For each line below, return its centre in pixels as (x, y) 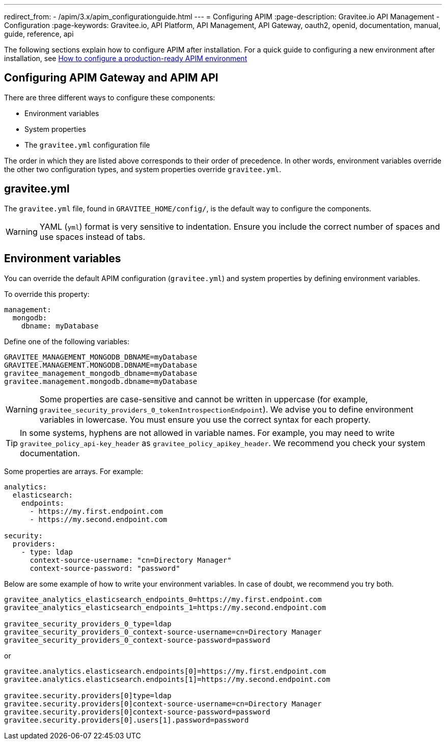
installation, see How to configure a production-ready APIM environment (126, 58)
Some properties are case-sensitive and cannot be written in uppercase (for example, (204, 399)
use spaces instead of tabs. (92, 237)
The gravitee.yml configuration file (87, 145)
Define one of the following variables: (67, 341)
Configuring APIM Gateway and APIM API (111, 78)
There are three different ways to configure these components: (110, 97)
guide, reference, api (39, 34)
